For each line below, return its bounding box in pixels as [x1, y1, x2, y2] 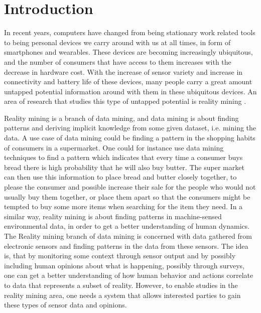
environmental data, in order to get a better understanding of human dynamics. [4, 221, 250, 231]
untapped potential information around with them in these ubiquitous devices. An [4, 86, 257, 96]
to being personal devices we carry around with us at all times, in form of [4, 37, 231, 47]
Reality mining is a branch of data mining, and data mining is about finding [4, 112, 239, 123]
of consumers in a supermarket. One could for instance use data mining [4, 142, 224, 152]
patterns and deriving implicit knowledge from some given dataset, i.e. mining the [4, 122, 256, 133]
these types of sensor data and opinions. [4, 299, 127, 310]
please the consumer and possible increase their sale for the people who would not [4, 182, 256, 192]
